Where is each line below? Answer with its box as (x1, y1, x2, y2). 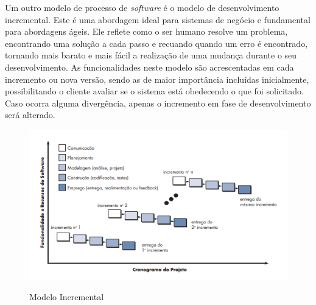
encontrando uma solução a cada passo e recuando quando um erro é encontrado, (5, 37, 308, 49)
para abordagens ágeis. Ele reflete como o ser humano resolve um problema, (5, 25, 288, 38)
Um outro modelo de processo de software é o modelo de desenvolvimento (5, 1, 279, 13)
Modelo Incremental (29, 290, 104, 303)
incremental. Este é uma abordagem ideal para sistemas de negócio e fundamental (5, 13, 311, 26)
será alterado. (5, 108, 55, 121)
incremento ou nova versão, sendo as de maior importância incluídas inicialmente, (5, 72, 309, 85)
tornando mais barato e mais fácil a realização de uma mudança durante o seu (5, 49, 297, 61)
